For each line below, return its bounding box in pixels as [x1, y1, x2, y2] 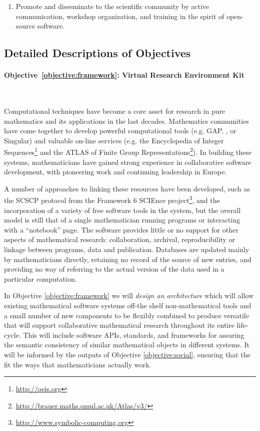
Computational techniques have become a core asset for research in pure [4, 105, 225, 116]
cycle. [4, 329, 21, 340]
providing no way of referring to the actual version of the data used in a [4, 264, 224, 274]
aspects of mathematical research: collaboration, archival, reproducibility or [4, 234, 235, 245]
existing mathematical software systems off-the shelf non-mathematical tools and [4, 300, 251, 310]
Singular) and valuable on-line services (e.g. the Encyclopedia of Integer [4, 135, 224, 145]
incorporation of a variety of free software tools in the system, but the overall [4, 204, 241, 215]
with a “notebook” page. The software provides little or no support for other [4, 224, 238, 235]
